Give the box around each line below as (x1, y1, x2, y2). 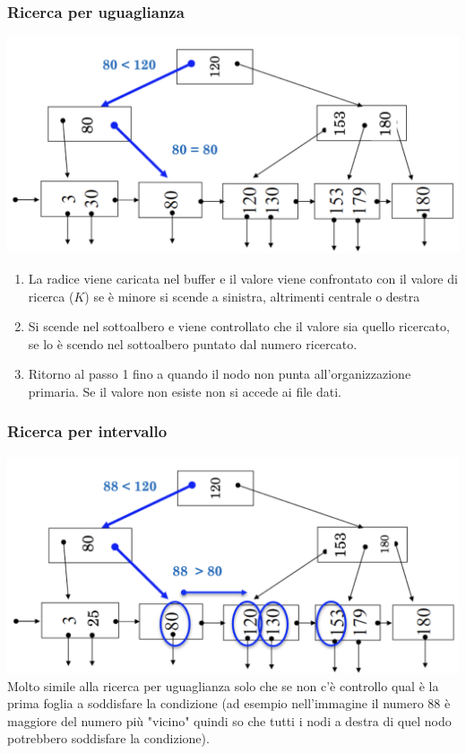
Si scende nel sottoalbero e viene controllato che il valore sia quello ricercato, (28, 317, 450, 336)
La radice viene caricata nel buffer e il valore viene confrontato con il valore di (28, 268, 458, 287)
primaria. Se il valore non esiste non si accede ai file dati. (28, 381, 341, 400)
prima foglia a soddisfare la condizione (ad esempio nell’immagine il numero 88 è (7, 694, 451, 713)
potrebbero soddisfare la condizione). (7, 729, 210, 748)
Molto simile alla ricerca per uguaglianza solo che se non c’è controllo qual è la (7, 676, 439, 695)
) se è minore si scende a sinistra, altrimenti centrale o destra (84, 286, 420, 305)
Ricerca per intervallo (7, 420, 168, 443)
